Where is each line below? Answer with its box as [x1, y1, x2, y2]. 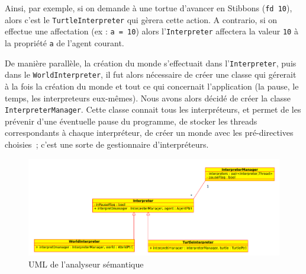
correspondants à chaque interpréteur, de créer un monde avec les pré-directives [5, 126, 294, 139]
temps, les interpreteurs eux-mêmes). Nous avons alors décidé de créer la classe [5, 91, 291, 104]
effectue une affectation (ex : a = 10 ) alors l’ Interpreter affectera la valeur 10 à [5, 25, 298, 37]
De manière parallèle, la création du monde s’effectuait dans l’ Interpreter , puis [5, 56, 297, 69]
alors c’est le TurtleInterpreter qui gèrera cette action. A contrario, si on [5, 13, 278, 26]
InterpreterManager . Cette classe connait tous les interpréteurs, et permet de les [5, 103, 301, 116]
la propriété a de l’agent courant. [5, 36, 124, 49]
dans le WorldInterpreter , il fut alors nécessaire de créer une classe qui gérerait [5, 68, 297, 81]
